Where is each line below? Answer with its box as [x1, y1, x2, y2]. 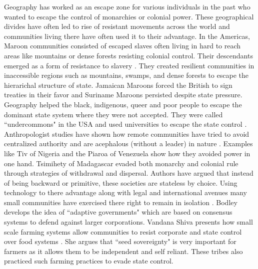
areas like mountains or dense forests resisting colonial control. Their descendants [4, 50, 253, 60]
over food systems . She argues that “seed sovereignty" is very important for [4, 236, 236, 247]
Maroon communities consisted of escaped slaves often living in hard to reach [4, 40, 241, 51]
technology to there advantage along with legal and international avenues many [4, 187, 247, 198]
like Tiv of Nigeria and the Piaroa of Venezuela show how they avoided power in [4, 148, 250, 158]
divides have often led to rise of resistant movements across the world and [4, 21, 230, 31]
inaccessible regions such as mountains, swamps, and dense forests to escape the [4, 70, 248, 80]
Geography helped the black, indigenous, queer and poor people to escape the [4, 99, 242, 109]
